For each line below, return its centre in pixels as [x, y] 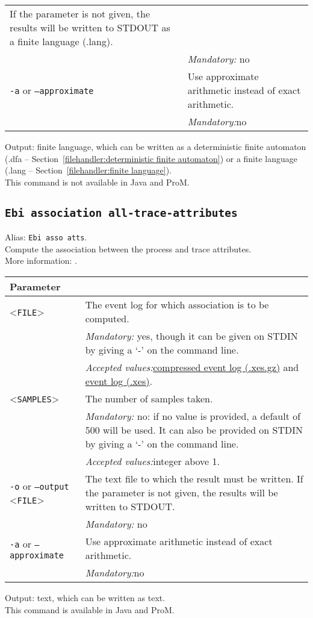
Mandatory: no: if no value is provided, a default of [193, 416]
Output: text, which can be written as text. [85, 598]
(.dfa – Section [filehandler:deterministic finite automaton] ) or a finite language [151, 158]
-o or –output [39, 485]
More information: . [41, 261]
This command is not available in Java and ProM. [97, 182]
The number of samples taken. [149, 398]
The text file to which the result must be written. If [194, 479]
